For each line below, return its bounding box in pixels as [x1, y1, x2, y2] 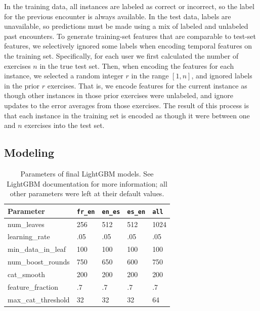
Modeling [4, 145, 55, 160]
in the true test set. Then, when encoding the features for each [39, 60, 234, 71]
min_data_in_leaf [8, 244, 66, 254]
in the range [131, 70, 169, 81]
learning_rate [8, 231, 50, 242]
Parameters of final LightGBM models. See [20, 168, 154, 179]
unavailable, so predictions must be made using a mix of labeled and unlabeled [4, 21, 248, 31]
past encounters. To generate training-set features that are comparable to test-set [4, 30, 256, 41]
